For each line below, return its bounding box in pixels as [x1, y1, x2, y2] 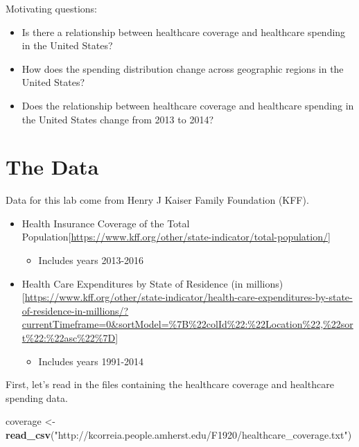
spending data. [6, 390, 68, 405]
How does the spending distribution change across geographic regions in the [21, 61, 344, 76]
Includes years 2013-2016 [38, 253, 144, 268]
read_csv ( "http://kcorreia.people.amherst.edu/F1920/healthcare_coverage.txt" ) [6, 428, 352, 441]
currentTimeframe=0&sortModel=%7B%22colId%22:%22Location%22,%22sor [21, 317, 353, 331]
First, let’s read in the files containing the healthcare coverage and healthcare [6, 377, 334, 392]
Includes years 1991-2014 [38, 353, 144, 368]
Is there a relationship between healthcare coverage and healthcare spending [21, 24, 346, 39]
